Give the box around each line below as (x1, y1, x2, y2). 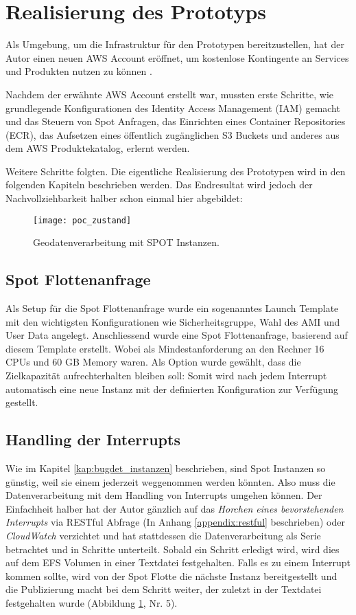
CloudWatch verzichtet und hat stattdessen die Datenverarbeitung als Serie (5, 528, 321, 543)
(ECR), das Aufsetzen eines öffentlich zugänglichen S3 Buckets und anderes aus (5, 127, 340, 142)
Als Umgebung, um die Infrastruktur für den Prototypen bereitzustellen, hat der (5, 37, 344, 52)
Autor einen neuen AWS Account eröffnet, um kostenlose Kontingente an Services (5, 50, 349, 65)
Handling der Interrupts (5, 429, 180, 450)
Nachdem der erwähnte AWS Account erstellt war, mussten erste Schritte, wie (5, 87, 334, 101)
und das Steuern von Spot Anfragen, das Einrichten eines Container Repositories (5, 114, 346, 128)
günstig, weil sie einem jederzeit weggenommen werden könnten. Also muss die (5, 474, 335, 489)
